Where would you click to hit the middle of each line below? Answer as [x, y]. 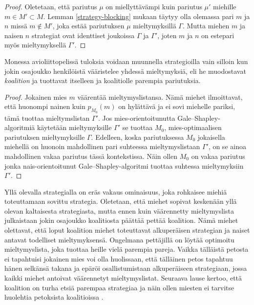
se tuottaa [138, 127]
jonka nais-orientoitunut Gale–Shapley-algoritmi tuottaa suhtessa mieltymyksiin [124, 165]
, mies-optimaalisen [193, 127]
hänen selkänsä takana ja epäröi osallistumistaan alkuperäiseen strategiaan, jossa [126, 268]
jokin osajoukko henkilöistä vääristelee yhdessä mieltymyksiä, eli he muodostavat [125, 71]
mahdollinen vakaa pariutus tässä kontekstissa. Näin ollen [91, 156]
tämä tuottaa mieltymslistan [47, 118]
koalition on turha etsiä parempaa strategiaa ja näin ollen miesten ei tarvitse [119, 287]
